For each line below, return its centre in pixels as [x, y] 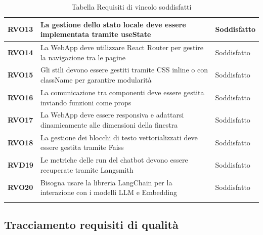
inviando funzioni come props [86, 102]
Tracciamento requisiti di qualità [91, 224]
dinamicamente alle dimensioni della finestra [109, 124]
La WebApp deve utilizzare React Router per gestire [122, 47]
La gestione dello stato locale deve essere [113, 24]
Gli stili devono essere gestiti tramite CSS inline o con [124, 70]
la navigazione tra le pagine [83, 57]
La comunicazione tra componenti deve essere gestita [122, 92]
